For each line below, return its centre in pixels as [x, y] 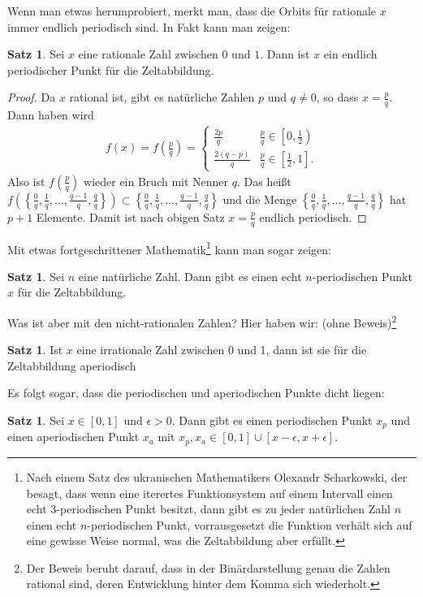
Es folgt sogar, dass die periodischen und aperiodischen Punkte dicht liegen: [196, 393]
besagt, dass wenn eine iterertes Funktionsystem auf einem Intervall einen [209, 493]
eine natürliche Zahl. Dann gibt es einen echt [190, 276]
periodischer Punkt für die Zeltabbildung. [111, 69]
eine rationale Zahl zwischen [148, 54]
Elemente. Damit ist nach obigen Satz [130, 216]
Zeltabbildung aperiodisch [72, 365]
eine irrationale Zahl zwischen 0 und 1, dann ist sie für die [222, 350]
